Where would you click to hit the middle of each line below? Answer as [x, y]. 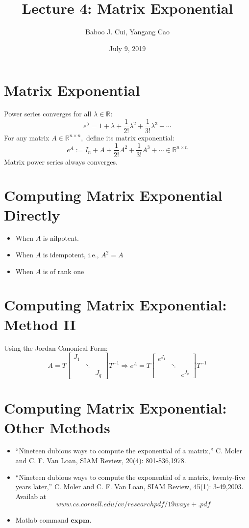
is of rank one [63, 271]
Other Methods [57, 427]
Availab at [31, 496]
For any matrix [27, 137]
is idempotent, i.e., [71, 255]
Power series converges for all [48, 114]
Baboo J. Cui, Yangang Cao [127, 32]
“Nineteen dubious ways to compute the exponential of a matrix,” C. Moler [129, 451]
